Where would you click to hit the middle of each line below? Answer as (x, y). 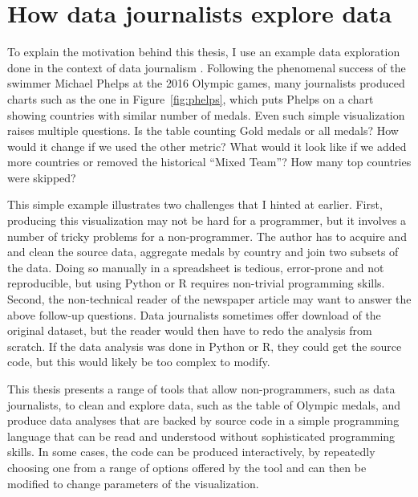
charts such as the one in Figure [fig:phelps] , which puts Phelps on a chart (191, 98)
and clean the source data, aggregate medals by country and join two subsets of (203, 252)
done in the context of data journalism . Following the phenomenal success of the (207, 67)
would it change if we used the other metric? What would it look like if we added (207, 146)
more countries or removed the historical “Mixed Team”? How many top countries (209, 162)
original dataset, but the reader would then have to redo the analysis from (190, 330)
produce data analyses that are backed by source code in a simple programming (203, 420)
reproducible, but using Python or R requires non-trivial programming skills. (196, 283)
